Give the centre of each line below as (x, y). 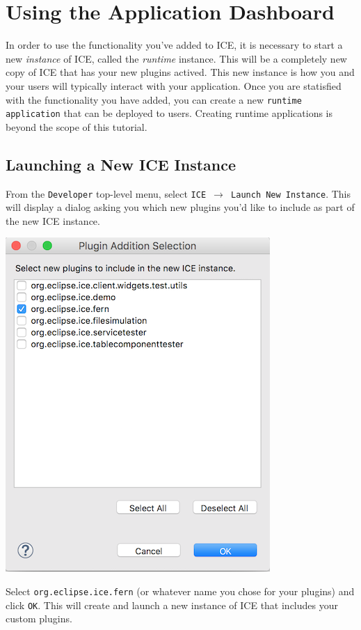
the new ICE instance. (53, 220)
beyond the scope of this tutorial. (77, 126)
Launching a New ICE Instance (121, 164)
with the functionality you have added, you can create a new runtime (154, 99)
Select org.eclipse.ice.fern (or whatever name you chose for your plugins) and (180, 591)
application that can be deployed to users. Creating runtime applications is (169, 113)
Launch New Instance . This (291, 193)
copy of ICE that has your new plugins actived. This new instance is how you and (180, 72)
